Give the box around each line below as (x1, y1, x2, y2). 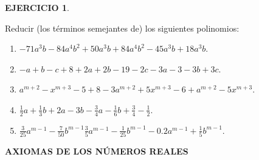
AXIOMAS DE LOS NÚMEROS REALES (5, 145, 188, 158)
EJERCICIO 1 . (5, 1, 70, 13)
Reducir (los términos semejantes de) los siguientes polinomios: (5, 21, 240, 34)
